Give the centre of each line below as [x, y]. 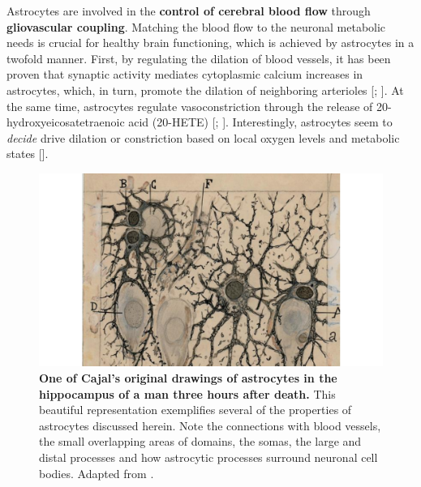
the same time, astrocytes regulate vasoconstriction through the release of [190, 106]
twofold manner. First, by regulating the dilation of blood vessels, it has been [199, 58]
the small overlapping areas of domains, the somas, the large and [200, 441]
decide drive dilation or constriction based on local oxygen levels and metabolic [203, 137]
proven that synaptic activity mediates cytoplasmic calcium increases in [185, 74]
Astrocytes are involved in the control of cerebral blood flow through [189, 11]
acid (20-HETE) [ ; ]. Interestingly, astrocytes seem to [260, 122]
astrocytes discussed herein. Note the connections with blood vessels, [210, 425]
